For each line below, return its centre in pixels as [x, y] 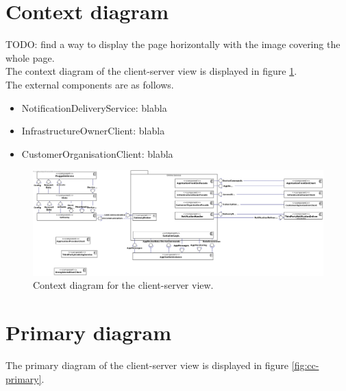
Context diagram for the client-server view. [123, 285]
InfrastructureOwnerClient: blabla [93, 131]
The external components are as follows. [90, 84]
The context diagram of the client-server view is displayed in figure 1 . [151, 71]
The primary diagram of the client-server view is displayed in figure [147, 365]
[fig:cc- [305, 365]
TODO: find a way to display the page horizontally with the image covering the [173, 44]
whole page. [30, 57]
